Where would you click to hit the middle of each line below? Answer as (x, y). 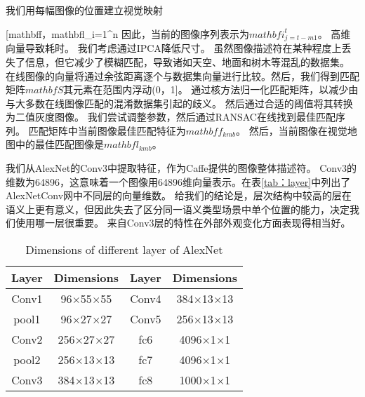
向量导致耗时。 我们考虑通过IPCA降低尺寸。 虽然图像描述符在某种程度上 (174, 48)
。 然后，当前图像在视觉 (291, 130)
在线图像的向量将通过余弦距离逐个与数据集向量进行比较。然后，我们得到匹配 (182, 75)
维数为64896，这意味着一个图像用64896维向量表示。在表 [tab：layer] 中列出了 (178, 181)
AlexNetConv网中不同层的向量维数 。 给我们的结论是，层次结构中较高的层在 (179, 195)
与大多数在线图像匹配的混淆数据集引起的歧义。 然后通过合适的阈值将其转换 (179, 103)
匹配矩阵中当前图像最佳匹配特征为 (107, 130)
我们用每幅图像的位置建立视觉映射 (84, 10)
